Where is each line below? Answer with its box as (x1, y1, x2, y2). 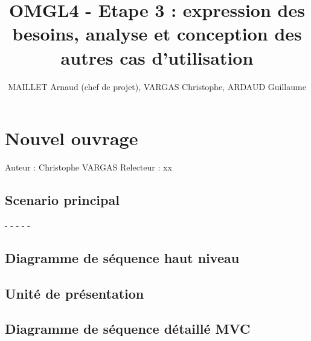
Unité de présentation (5, 284, 144, 302)
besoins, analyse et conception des (12, 21, 302, 46)
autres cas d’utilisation (60, 45, 254, 70)
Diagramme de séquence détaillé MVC (5, 319, 251, 338)
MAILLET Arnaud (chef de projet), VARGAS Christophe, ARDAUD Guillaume (8, 80, 306, 93)
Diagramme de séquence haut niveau (5, 248, 240, 267)
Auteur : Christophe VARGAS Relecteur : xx (5, 161, 172, 174)
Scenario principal (5, 190, 120, 209)
